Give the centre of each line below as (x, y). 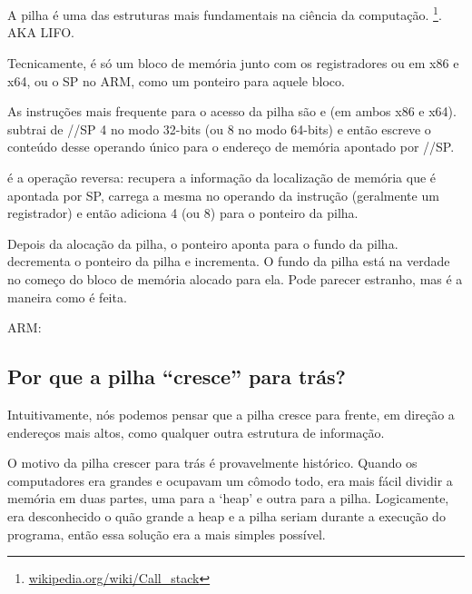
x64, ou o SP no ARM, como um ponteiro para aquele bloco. (176, 80)
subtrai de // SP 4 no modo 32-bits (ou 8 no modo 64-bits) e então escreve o (219, 129)
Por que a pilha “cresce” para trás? (177, 376)
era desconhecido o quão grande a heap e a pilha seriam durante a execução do (226, 515)
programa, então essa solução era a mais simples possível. (167, 534)
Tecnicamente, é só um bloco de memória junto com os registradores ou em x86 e (233, 63)
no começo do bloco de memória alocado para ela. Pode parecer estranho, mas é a (235, 278)
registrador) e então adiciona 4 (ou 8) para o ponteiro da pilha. (183, 213)
